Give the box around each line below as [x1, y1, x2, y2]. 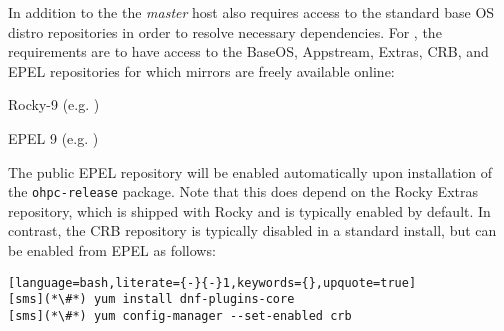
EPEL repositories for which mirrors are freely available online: [8, 60, 395, 81]
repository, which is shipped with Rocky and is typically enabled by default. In [8, 200, 491, 221]
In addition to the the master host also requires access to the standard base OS [8, 2, 495, 22]
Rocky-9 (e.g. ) [8, 94, 100, 115]
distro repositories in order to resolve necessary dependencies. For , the [8, 21, 442, 42]
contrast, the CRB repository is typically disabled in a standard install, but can [8, 220, 497, 241]
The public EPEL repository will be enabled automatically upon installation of [8, 161, 493, 182]
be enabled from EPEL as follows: [8, 240, 216, 260]
